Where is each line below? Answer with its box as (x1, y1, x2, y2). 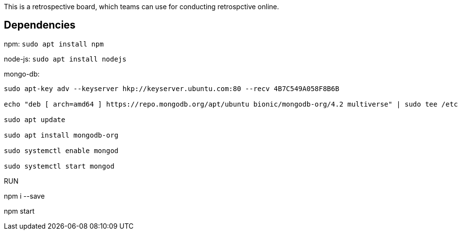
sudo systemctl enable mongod (4, 146, 119, 155)
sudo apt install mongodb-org (4, 131, 119, 139)
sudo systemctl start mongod (4, 162, 114, 170)
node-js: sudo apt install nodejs (4, 54, 127, 63)
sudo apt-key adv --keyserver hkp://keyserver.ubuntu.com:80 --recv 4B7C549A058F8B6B (4, 84, 340, 93)
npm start (4, 206, 35, 215)
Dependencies (4, 19, 76, 31)
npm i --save (4, 191, 45, 200)
